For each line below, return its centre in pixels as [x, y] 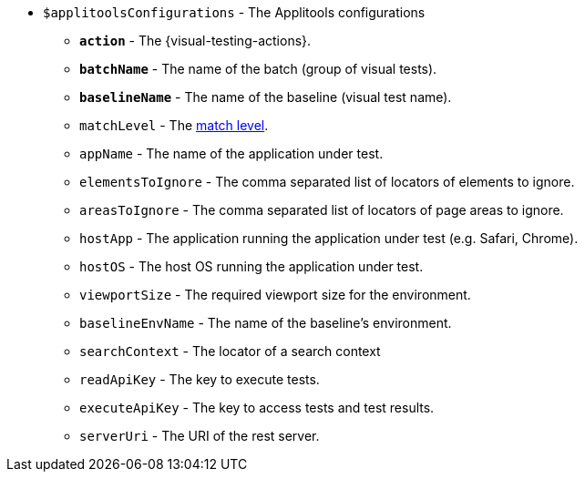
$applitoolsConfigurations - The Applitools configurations [234, 12]
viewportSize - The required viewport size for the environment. [275, 295]
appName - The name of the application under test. [231, 153]
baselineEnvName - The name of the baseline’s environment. [266, 323]
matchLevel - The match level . [174, 125]
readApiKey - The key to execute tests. [200, 379]
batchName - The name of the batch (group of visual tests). [258, 69]
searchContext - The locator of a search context [230, 351]
